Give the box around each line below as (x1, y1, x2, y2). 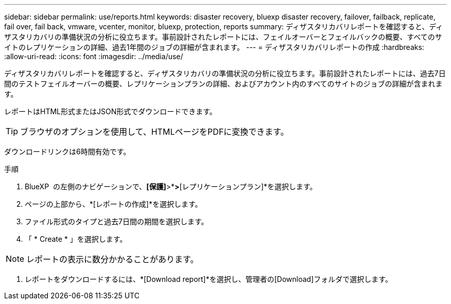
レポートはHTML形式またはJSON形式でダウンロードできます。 (4, 107, 217, 116)
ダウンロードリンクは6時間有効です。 (4, 147, 131, 156)
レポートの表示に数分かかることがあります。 (26, 254, 199, 264)
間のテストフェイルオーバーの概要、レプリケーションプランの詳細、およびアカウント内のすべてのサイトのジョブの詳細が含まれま (4, 79, 443, 88)
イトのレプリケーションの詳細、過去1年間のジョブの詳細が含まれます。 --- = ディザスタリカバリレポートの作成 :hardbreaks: (4, 43, 424, 51)
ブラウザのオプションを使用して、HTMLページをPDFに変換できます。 (20, 127, 289, 137)
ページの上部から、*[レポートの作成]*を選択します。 (25, 200, 202, 208)
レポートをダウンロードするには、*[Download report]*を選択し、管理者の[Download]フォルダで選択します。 (25, 275, 392, 283)
